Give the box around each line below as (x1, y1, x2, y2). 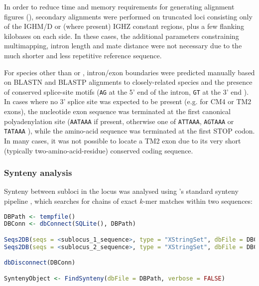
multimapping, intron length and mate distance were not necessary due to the (4, 40, 242, 51)
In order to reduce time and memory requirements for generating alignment (4, 1, 235, 11)
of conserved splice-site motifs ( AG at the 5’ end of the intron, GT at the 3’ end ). (4, 86, 249, 97)
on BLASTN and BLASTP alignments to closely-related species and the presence (4, 77, 253, 87)
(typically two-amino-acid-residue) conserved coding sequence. (4, 145, 193, 155)
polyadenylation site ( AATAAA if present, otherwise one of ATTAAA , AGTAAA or (4, 116, 234, 126)
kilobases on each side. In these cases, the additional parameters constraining (4, 30, 239, 41)
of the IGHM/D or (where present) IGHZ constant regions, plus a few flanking (4, 21, 244, 31)
